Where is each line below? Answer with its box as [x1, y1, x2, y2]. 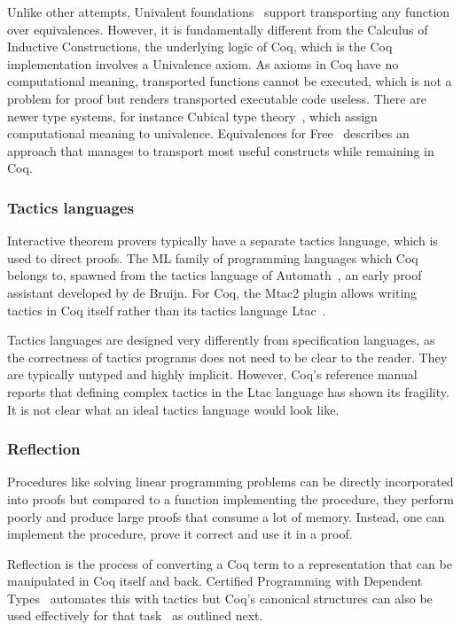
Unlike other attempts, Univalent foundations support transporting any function [7, 3, 450, 20]
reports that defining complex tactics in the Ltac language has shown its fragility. [7, 382, 449, 401]
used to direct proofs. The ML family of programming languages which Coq [7, 248, 418, 267]
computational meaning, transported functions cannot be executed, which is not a [7, 72, 452, 90]
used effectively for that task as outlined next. [7, 606, 263, 625]
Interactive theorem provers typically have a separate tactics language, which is [7, 231, 438, 250]
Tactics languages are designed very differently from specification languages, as [7, 331, 435, 349]
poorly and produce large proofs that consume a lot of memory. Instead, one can [7, 507, 445, 525]
